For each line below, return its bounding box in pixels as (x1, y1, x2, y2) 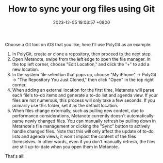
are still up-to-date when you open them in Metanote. (12, 144, 119, 149)
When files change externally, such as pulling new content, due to (12, 108, 144, 114)
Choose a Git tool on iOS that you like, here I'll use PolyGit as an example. (5, 41, 152, 47)
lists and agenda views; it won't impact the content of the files (12, 133, 137, 139)
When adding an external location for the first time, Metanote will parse (12, 87, 155, 93)
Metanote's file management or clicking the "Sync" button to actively (12, 123, 150, 129)
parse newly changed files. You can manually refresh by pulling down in (12, 118, 156, 124)
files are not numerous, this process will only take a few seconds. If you (12, 97, 155, 103)
